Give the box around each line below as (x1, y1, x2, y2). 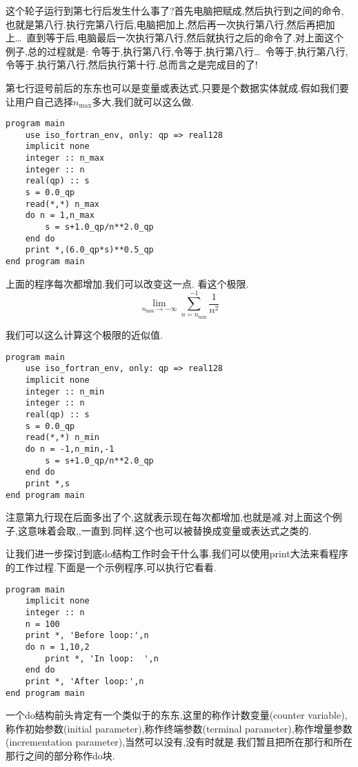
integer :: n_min (25, 386, 105, 397)
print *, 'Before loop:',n (25, 630, 149, 641)
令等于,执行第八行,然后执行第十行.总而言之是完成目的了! (6, 57, 258, 72)
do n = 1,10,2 (25, 641, 90, 652)
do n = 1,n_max (25, 210, 95, 221)
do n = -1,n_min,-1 (25, 444, 115, 454)
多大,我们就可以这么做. (92, 94, 195, 108)
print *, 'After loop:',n (25, 676, 144, 686)
